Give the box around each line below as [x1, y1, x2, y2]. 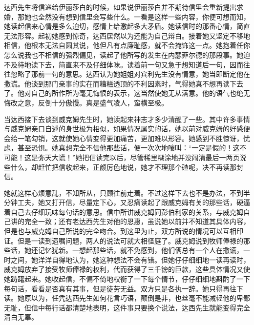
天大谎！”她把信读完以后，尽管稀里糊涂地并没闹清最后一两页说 [44, 152, 247, 162]
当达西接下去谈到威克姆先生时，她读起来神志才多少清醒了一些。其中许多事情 [4, 114, 250, 124]
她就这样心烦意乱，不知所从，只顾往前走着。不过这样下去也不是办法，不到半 [4, 187, 250, 198]
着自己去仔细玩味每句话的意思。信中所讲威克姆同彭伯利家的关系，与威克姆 [4, 206, 243, 217]
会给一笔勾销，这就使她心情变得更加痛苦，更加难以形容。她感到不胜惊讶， [4, 133, 243, 143]
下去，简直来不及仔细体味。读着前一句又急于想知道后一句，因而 [38, 59, 243, 69]
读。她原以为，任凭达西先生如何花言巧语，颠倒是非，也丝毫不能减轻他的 [4, 293, 236, 303]
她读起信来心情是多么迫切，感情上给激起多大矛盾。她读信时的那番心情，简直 [4, 21, 250, 31]
